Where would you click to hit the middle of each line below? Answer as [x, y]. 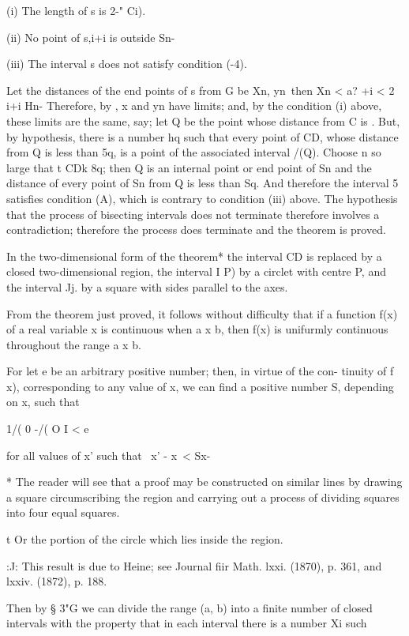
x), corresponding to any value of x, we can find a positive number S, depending [200, 386]
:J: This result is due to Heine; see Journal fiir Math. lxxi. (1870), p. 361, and [194, 565]
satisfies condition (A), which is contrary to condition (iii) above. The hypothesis [202, 198]
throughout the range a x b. [74, 344]
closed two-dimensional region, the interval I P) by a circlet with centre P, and [196, 271]
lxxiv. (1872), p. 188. [57, 581]
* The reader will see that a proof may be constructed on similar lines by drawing [204, 482]
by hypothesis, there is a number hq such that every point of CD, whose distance [203, 136]
